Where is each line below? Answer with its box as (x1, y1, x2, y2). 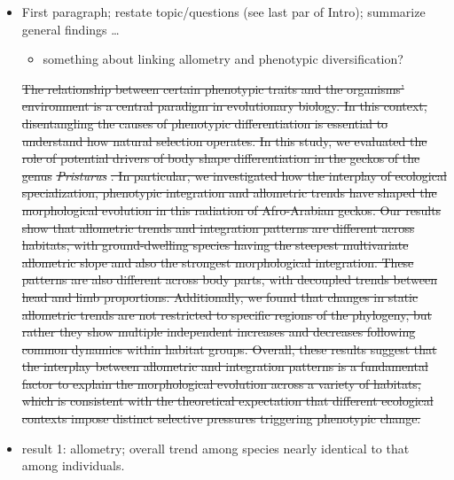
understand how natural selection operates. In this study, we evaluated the (21, 131, 427, 150)
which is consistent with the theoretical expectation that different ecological (21, 391, 434, 410)
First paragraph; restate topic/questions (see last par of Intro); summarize (21, 3, 426, 20)
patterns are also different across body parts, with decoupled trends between (21, 270, 437, 289)
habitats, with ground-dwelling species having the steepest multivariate (21, 236, 409, 254)
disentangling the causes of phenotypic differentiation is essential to (21, 113, 388, 132)
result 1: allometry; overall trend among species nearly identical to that (21, 438, 410, 457)
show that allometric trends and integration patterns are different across (21, 218, 415, 236)
